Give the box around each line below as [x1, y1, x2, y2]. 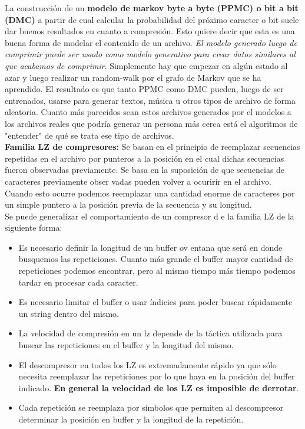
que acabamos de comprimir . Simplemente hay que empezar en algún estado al [5, 59, 288, 71]
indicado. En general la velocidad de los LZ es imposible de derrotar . [18, 381, 299, 394]
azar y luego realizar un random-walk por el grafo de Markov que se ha [5, 71, 261, 83]
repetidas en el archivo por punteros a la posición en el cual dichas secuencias [5, 152, 284, 164]
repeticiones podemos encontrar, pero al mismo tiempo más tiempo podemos [18, 264, 296, 277]
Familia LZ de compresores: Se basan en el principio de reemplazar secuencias [5, 140, 300, 153]
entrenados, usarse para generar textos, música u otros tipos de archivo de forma [5, 94, 296, 106]
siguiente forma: [5, 221, 62, 234]
